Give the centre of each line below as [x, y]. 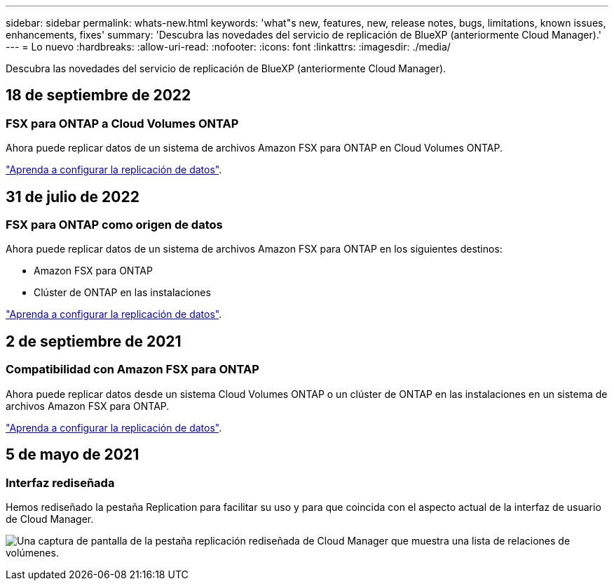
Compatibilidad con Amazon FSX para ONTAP [132, 369]
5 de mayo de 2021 [73, 455]
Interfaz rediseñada [60, 482]
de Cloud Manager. [50, 519]
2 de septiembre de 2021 [94, 341]
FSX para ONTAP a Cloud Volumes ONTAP [122, 123]
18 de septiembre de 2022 [98, 95]
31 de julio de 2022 [73, 197]
